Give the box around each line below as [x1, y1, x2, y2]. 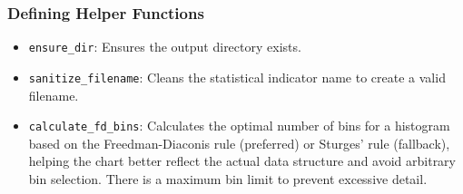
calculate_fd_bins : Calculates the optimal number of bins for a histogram [28, 116, 450, 135]
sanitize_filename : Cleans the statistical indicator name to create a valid [28, 67, 446, 86]
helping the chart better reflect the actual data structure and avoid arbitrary [28, 151, 456, 170]
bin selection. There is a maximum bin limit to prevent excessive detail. [28, 169, 428, 188]
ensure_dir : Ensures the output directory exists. [28, 37, 301, 56]
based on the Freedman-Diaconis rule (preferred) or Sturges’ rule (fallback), [28, 133, 450, 152]
